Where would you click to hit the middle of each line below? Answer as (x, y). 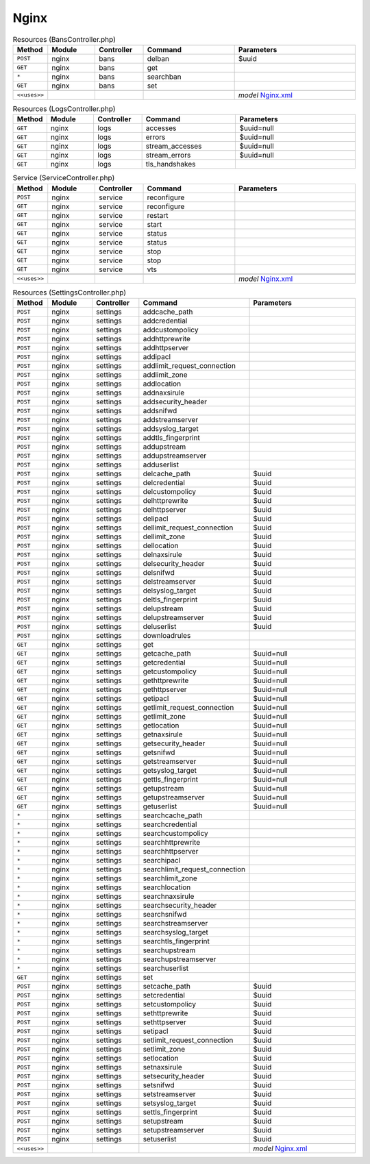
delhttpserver (164, 510)
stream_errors (168, 156)
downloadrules (167, 636)
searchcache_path (173, 815)
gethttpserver (165, 690)
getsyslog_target (170, 771)
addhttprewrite (167, 339)
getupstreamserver (174, 797)
